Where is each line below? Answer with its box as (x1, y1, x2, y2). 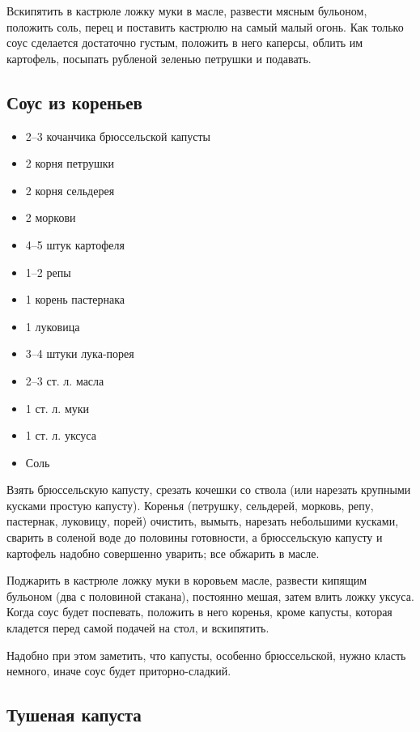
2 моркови (25, 209, 76, 226)
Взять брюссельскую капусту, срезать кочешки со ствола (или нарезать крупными (6, 481, 411, 498)
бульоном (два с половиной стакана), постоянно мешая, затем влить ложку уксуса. (6, 587, 414, 604)
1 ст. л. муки (25, 399, 90, 416)
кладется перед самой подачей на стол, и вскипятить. (6, 619, 269, 636)
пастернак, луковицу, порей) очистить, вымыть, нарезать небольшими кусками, (6, 513, 399, 530)
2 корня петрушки (25, 155, 115, 172)
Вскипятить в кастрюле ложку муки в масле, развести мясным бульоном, (6, 2, 367, 19)
